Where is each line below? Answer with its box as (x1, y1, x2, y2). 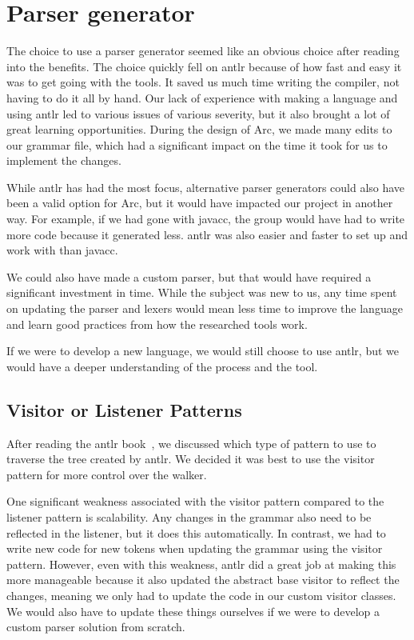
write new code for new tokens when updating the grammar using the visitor (6, 540, 383, 557)
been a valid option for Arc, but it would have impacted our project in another (6, 194, 393, 211)
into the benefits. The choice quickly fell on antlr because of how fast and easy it (6, 58, 402, 74)
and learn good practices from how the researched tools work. (6, 315, 308, 332)
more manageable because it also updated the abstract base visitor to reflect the (6, 571, 400, 588)
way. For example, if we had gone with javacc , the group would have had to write (6, 210, 405, 227)
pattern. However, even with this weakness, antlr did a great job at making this (6, 555, 396, 572)
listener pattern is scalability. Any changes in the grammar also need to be (6, 508, 372, 525)
